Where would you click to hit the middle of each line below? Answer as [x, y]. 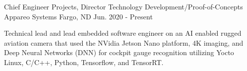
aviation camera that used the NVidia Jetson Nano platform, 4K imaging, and [124, 42]
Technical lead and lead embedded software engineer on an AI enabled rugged [123, 33]
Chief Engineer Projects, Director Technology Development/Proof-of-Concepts [123, 6]
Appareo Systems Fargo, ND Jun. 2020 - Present [78, 16]
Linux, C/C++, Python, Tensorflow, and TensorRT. [84, 62]
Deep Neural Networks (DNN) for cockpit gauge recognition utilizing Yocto [119, 52]
